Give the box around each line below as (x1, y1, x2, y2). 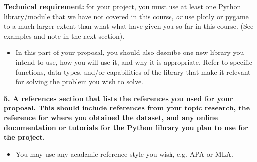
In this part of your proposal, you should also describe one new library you (15, 47, 244, 57)
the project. (4, 132, 45, 142)
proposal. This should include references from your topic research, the (4, 103, 250, 113)
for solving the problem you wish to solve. (15, 76, 143, 87)
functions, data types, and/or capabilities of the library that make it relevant (15, 66, 251, 77)
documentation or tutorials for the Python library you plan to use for (4, 122, 248, 132)
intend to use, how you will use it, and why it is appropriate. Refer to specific (15, 56, 252, 67)
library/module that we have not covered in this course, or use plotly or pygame (4, 11, 249, 21)
